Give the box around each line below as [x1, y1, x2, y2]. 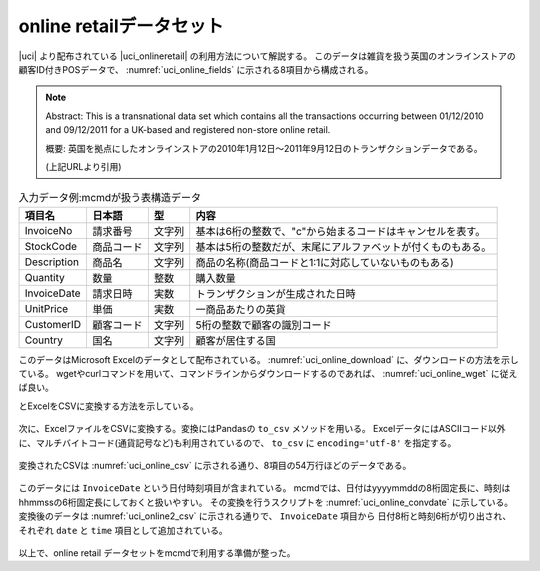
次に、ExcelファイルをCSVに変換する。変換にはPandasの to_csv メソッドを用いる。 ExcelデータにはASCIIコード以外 [18, 423, 506, 435]
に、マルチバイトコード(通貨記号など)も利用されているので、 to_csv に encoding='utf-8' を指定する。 [18, 436, 457, 449]
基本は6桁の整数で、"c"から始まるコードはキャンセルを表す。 [195, 224, 486, 238]
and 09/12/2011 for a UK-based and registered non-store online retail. [45, 124, 331, 136]
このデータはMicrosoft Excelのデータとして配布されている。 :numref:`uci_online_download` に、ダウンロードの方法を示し [18, 353, 519, 365]
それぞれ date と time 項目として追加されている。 [18, 524, 229, 536]
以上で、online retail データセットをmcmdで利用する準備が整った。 [18, 546, 296, 559]
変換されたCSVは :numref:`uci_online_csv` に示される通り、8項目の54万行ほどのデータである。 [18, 460, 412, 471]
